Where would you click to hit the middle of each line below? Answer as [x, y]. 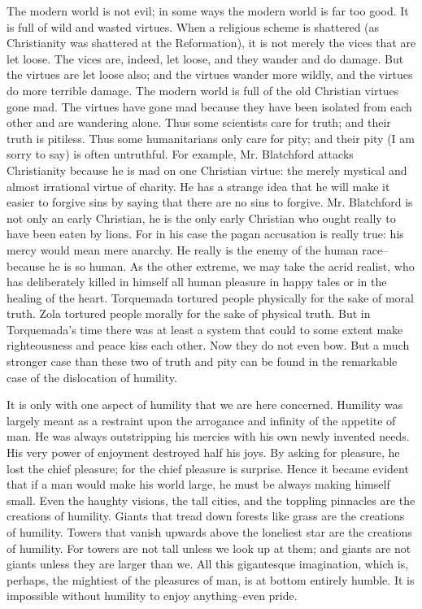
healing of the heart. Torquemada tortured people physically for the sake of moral [210, 297]
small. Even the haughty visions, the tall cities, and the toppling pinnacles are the [211, 500]
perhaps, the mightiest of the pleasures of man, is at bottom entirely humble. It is [211, 579]
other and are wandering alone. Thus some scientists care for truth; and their [199, 122]
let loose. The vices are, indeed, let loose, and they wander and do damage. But [205, 58]
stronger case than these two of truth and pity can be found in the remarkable [202, 361]
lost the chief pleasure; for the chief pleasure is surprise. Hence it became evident [208, 468]
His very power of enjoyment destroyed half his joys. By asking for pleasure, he [203, 452]
